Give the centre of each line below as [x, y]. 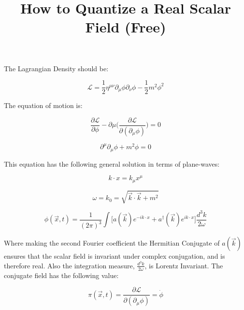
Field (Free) [126, 27]
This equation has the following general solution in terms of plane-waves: [112, 163]
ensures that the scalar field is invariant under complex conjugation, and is [115, 256]
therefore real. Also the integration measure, [69, 265]
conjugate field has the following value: [61, 275]
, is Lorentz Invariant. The [184, 265]
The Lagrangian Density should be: [56, 68]
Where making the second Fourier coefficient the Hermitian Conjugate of [112, 243]
